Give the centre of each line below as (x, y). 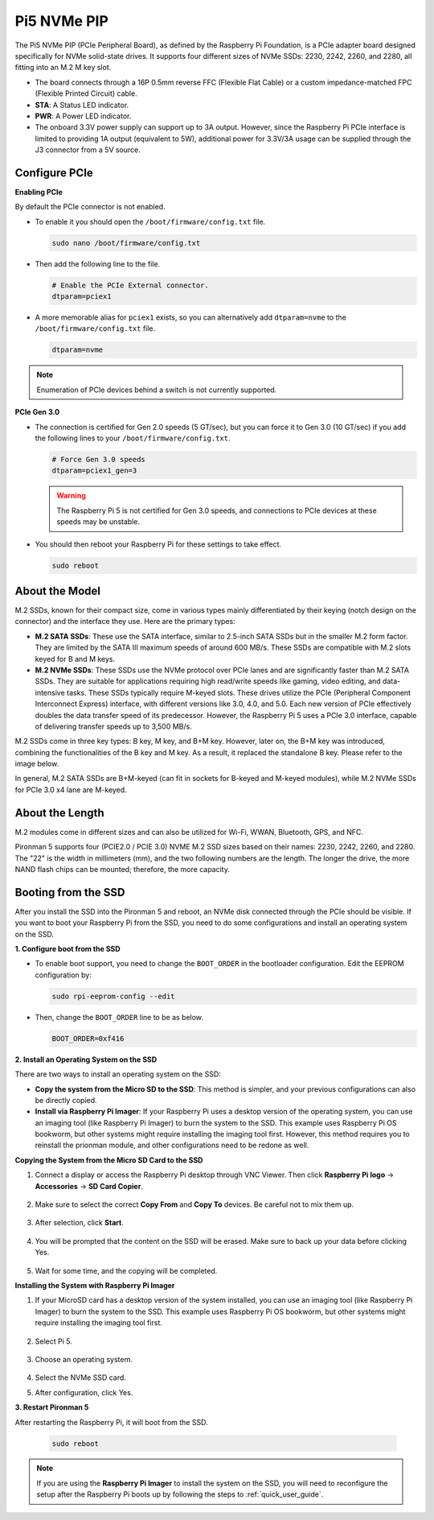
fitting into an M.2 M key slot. (63, 68)
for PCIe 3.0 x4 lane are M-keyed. (71, 790)
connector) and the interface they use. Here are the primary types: (125, 622)
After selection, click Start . (79, 1223)
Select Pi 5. (53, 1341)
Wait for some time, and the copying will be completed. (126, 1270)
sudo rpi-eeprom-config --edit (114, 996)
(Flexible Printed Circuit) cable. (86, 93)
